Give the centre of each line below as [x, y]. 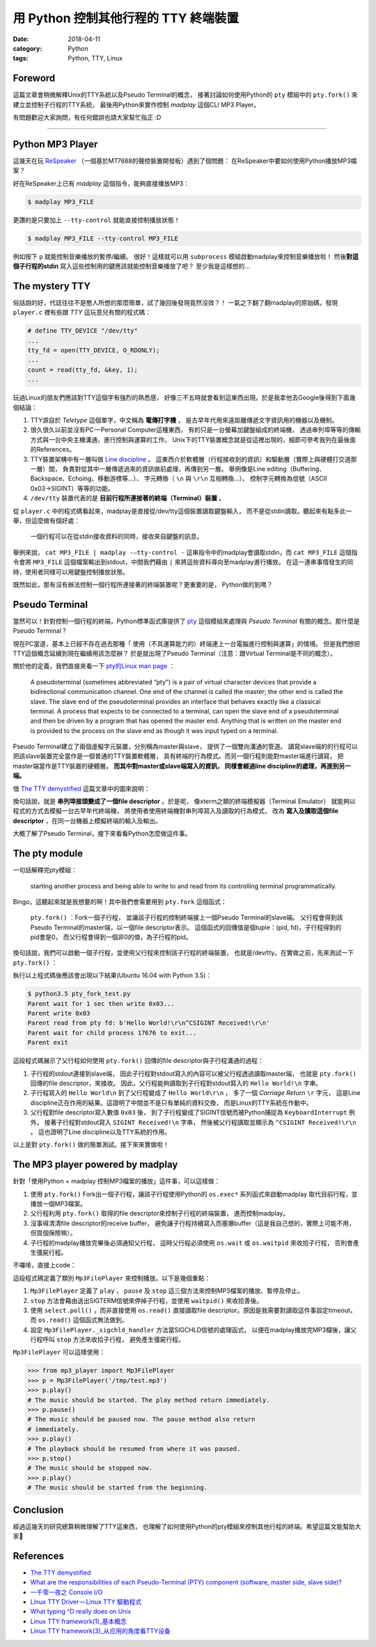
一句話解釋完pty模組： [45, 870]
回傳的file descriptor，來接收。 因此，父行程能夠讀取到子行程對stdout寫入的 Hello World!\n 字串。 [176, 1083]
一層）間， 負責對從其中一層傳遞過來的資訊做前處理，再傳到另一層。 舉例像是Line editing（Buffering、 [178, 468]
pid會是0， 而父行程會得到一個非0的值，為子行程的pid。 [111, 937]
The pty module [48, 854]
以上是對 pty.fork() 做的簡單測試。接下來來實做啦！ [91, 1144]
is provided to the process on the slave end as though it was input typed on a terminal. [154, 730]
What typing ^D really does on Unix [81, 1611]
